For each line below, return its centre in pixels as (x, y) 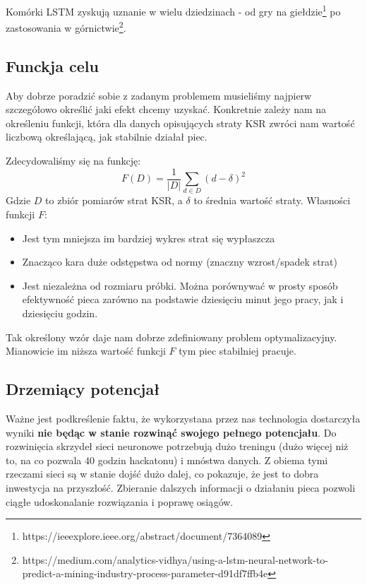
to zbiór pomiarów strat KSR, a (114, 200)
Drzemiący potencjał (83, 389)
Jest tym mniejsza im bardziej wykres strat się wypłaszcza (149, 238)
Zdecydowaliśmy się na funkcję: (73, 161)
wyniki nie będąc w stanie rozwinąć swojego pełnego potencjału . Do (171, 432)
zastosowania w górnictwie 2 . (66, 26)
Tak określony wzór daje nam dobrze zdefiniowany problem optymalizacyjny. (172, 337)
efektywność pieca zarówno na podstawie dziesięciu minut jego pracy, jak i (183, 299)
